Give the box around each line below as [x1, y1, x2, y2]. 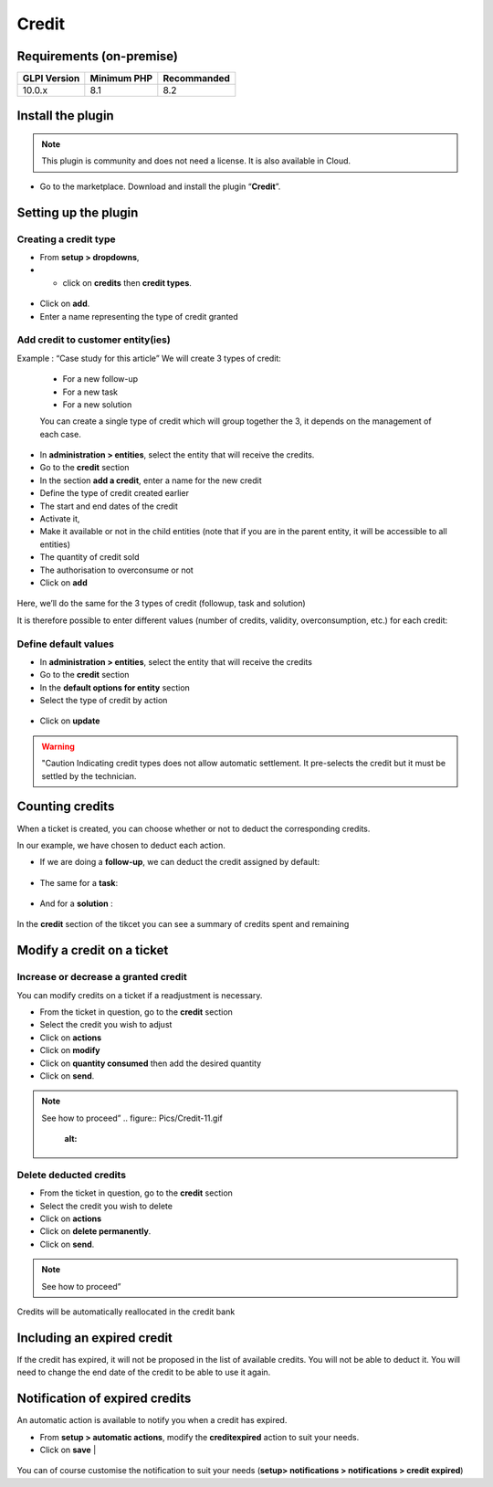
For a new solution [62, 398, 132, 410]
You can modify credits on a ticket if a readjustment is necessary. [16, 989, 263, 1000]
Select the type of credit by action [39, 695, 168, 706]
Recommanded [163, 72, 230, 85]
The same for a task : [39, 877, 119, 888]
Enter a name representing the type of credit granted [39, 311, 239, 322]
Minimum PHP [89, 72, 153, 85]
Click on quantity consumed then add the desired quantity [39, 1058, 262, 1069]
